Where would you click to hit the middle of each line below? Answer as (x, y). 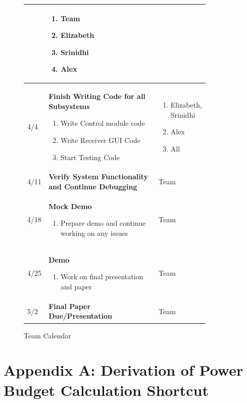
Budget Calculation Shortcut (106, 390)
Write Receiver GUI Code (100, 140)
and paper (76, 286)
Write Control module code (103, 123)
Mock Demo (70, 206)
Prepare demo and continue (103, 223)
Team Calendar (47, 335)
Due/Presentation (80, 316)
